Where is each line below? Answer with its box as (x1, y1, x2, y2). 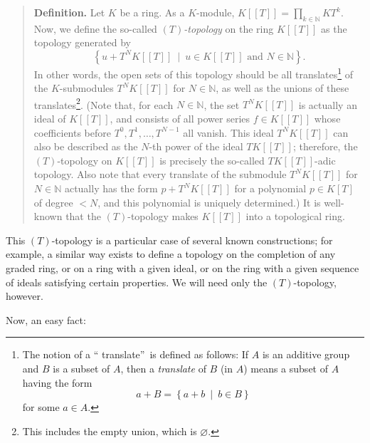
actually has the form (64, 181, 158, 196)
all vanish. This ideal (183, 125, 274, 140)
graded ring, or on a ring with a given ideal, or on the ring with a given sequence (6, 261, 359, 276)
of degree (33, 194, 73, 209)
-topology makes (127, 209, 199, 224)
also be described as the (33, 139, 138, 154)
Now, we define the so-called (33, 21, 157, 36)
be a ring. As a (120, 5, 185, 19)
